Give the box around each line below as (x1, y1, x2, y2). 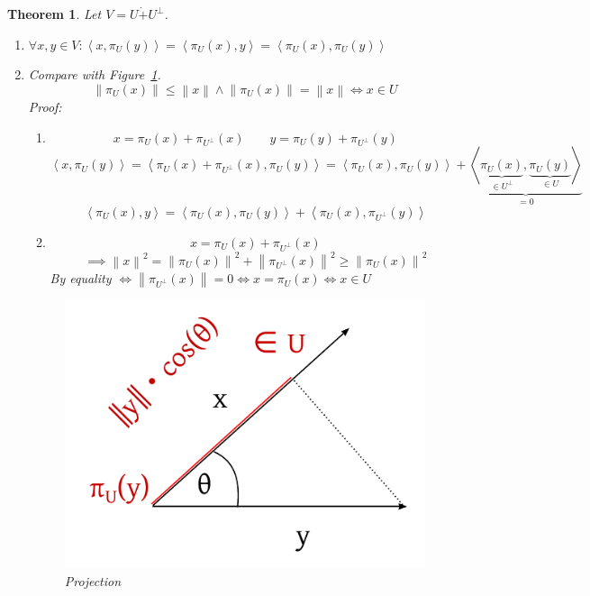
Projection (64, 572, 122, 591)
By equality (50, 269, 112, 288)
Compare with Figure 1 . (28, 65, 161, 84)
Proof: (28, 97, 62, 116)
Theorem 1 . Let (7, 5, 102, 23)
